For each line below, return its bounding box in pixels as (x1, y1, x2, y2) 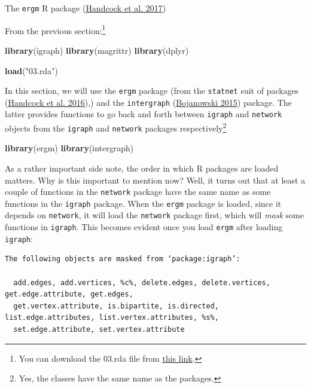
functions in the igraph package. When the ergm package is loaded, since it (5, 197, 282, 209)
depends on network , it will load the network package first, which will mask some (5, 209, 304, 221)
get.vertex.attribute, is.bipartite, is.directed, (13, 301, 219, 310)
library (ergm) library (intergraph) (5, 142, 134, 154)
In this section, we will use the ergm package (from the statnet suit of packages (5, 84, 299, 97)
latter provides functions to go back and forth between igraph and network (5, 108, 282, 120)
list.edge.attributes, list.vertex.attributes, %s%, (5, 313, 219, 322)
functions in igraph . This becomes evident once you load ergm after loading (5, 221, 283, 233)
